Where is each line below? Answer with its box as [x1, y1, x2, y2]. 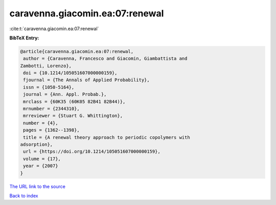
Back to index [9, 192, 38, 199]
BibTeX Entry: [9, 35, 39, 41]
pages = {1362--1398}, [23, 127, 80, 133]
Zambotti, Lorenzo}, [20, 63, 72, 69]
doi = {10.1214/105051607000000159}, [23, 70, 118, 76]
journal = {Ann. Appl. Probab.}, [23, 92, 107, 97]
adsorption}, [20, 142, 53, 147]
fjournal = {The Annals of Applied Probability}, [23, 77, 150, 83]
